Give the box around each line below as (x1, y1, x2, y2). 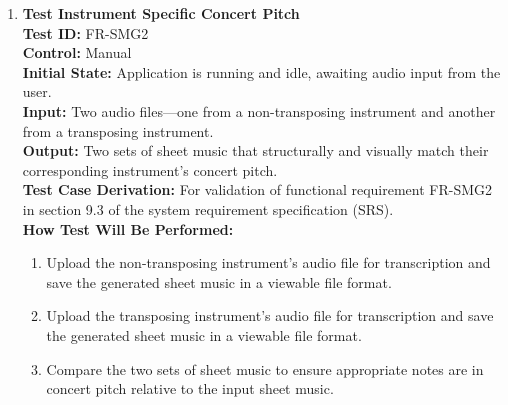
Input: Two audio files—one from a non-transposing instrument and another (22, 100, 496, 121)
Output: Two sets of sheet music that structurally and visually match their (22, 140, 489, 161)
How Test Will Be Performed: (22, 218, 234, 239)
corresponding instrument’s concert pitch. (22, 159, 278, 180)
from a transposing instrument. (22, 120, 214, 141)
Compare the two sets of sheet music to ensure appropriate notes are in (46, 358, 484, 379)
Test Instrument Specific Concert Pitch (22, 3, 300, 23)
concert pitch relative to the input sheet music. (46, 378, 334, 399)
